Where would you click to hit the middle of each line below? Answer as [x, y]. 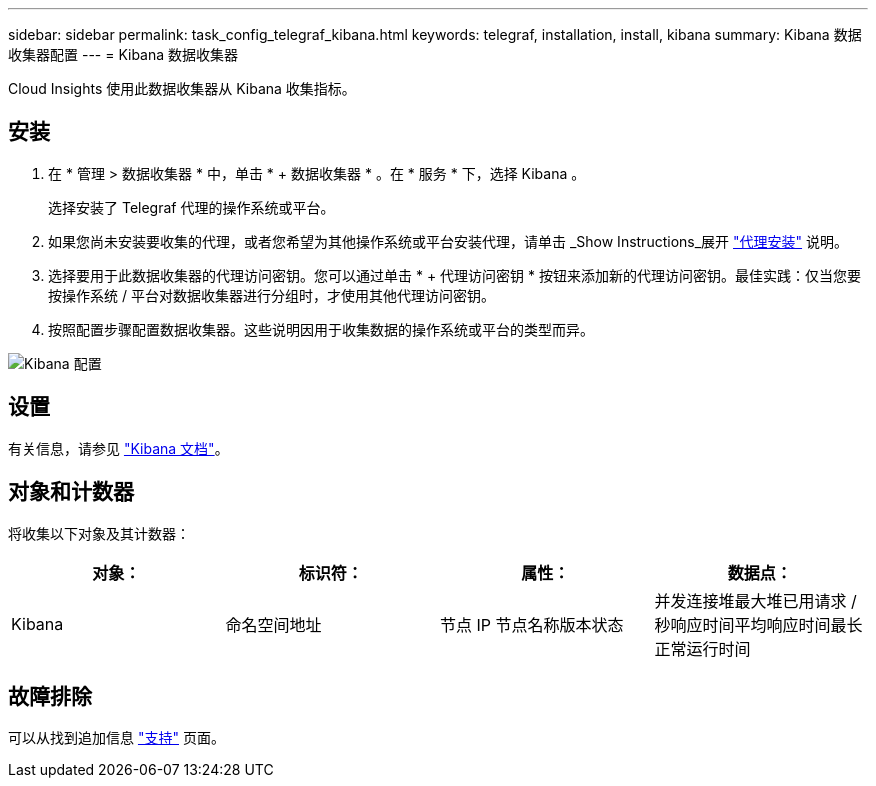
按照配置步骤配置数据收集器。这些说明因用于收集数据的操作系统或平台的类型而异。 [321, 329]
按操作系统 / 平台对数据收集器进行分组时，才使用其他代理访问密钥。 [271, 295]
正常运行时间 [702, 648]
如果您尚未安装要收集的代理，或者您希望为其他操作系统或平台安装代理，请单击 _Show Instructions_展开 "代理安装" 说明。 [448, 241]
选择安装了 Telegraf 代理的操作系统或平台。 [191, 207]
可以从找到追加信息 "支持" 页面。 [116, 738]
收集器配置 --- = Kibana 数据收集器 [123, 54]
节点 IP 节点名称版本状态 [532, 624]
